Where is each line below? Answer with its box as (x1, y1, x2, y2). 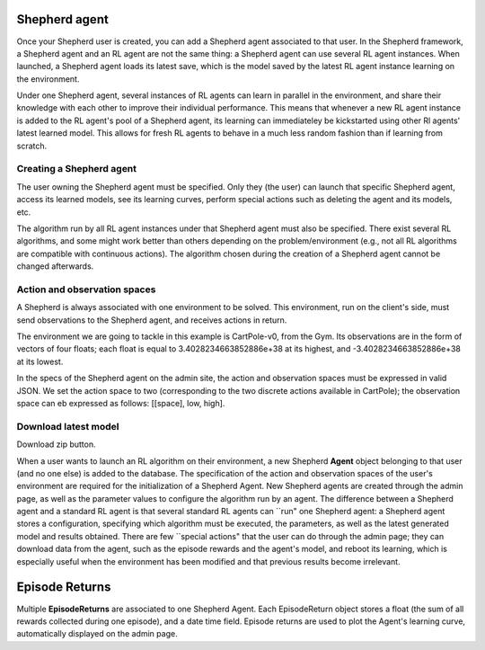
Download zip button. (16, 439, 96, 450)
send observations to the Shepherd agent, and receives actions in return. (16, 315, 287, 325)
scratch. (16, 140, 48, 151)
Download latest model (16, 420, 120, 432)
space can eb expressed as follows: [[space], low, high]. (16, 398, 225, 408)
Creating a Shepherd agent (16, 163, 137, 175)
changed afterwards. (16, 261, 94, 272)
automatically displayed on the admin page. (16, 628, 179, 639)
